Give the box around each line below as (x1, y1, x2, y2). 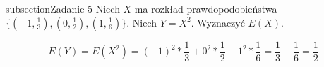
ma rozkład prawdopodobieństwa (134, 1, 277, 15)
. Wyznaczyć (191, 15, 245, 29)
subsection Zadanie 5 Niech (6, 1, 120, 15)
